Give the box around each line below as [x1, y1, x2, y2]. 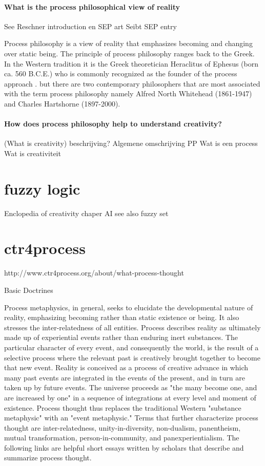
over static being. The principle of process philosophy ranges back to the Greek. [4, 48, 255, 58]
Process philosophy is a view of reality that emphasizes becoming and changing [4, 38, 253, 49]
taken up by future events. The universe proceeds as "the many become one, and [4, 382, 257, 393]
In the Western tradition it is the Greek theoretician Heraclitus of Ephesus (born [4, 58, 258, 69]
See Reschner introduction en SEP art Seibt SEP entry [4, 20, 177, 31]
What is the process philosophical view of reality [4, 1, 180, 12]
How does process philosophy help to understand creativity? [4, 118, 222, 129]
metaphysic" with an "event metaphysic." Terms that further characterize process [4, 412, 258, 423]
